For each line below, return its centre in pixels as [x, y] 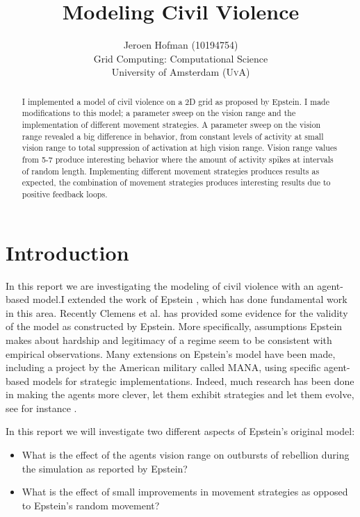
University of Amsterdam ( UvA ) [181, 72]
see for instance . [41, 408]
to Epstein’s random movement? [91, 505]
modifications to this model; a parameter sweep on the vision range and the [159, 113]
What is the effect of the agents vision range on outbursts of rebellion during [186, 455]
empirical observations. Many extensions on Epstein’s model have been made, [171, 353]
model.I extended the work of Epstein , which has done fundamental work [190, 299]
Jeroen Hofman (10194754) [181, 45]
